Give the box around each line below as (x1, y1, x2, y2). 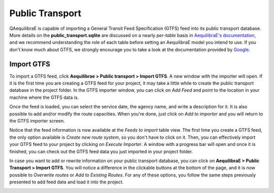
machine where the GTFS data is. (9, 94, 79, 100)
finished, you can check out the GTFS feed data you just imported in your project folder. (9, 148, 193, 155)
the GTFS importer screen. (9, 118, 65, 124)
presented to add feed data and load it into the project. (9, 179, 124, 185)
